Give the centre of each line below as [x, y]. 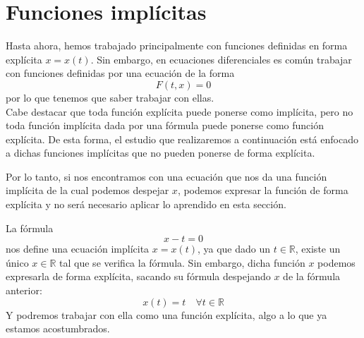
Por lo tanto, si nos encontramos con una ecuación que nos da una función [166, 176]
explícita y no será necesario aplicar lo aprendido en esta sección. [146, 204]
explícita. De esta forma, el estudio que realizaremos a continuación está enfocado [182, 139]
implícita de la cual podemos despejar [87, 190]
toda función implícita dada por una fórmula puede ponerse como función [165, 125]
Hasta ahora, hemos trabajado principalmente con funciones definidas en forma [177, 46]
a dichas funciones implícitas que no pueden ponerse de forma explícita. [160, 153]
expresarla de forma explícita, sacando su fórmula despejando [138, 276]
